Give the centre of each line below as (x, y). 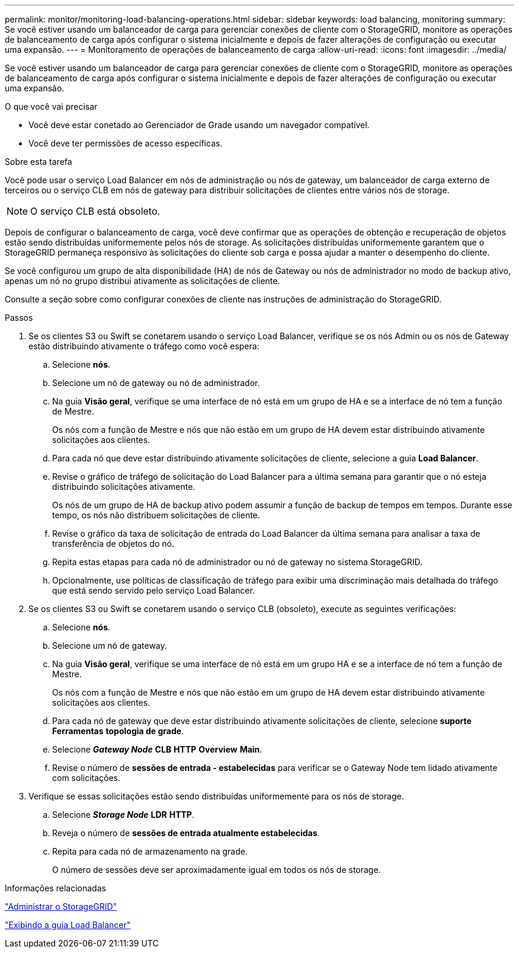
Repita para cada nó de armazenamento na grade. (150, 851)
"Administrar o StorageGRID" (61, 906)
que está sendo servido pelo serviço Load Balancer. (153, 590)
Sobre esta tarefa (39, 162)
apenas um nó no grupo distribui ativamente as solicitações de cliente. (142, 281)
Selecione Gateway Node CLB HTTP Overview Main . (157, 749)
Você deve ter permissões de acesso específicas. (126, 143)
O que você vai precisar (51, 106)
